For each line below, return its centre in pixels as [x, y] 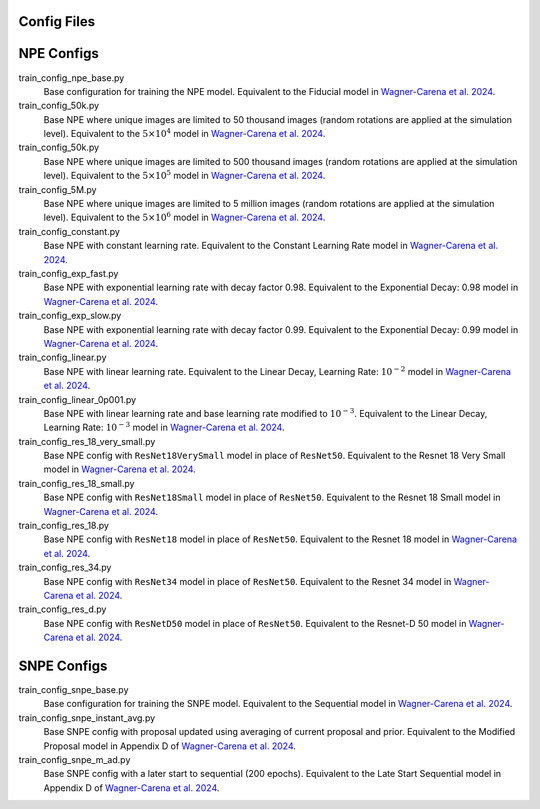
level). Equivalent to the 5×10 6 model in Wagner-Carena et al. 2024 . [184, 217]
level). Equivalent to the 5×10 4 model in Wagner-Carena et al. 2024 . [184, 133]
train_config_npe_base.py [71, 77]
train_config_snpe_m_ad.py [74, 760]
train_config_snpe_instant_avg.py [87, 717]
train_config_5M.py [57, 189]
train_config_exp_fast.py [68, 273]
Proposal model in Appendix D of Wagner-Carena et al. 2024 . [170, 746]
